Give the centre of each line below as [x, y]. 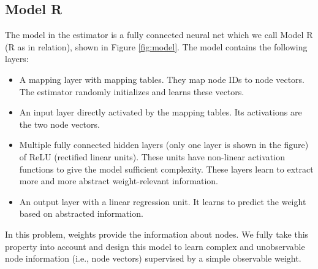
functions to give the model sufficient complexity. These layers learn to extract [166, 169]
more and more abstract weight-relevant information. [119, 181]
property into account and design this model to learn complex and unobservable [155, 246]
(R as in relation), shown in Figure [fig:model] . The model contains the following [156, 46]
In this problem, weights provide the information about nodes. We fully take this [157, 234]
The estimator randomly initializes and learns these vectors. [132, 91]
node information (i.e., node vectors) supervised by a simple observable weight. [153, 258]
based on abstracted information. [81, 213]
